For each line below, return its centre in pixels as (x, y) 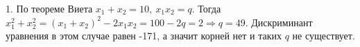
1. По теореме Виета (49, 8)
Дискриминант (282, 22)
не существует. (324, 36)
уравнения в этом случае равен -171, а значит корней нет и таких (144, 36)
